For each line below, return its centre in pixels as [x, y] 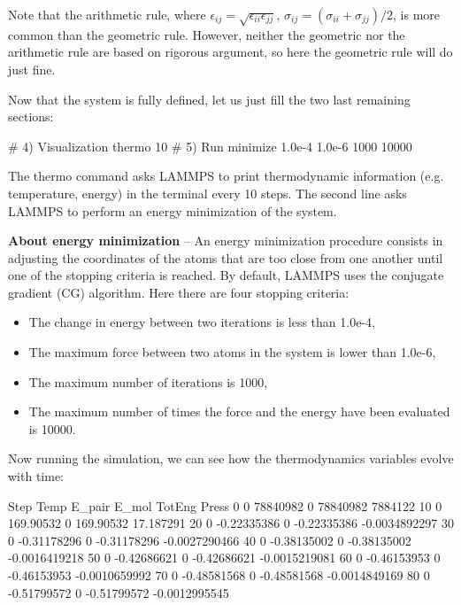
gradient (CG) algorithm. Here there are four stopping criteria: [179, 292]
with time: [36, 476]
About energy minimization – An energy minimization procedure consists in [226, 240]
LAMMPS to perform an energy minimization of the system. [173, 210]
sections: [31, 116]
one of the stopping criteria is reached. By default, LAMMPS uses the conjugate [226, 275]
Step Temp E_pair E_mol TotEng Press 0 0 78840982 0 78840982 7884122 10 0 [225, 505]
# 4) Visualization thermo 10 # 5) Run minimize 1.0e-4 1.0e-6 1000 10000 [210, 146]
